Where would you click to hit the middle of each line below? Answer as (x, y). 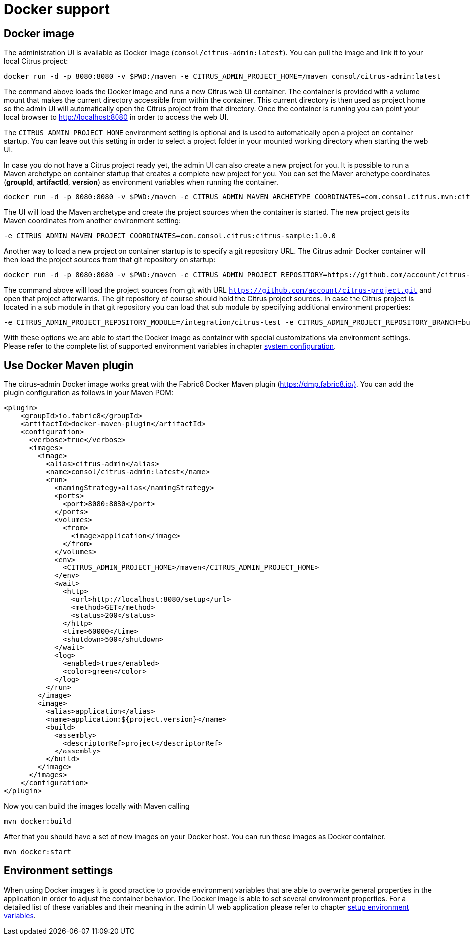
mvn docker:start (38, 852)
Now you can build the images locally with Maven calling (97, 806)
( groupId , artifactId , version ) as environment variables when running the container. (141, 182)
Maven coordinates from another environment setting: (93, 221)
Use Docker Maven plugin (69, 365)
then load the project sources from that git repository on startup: (110, 260)
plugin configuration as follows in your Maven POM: (89, 393)
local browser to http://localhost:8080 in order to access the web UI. (116, 117)
